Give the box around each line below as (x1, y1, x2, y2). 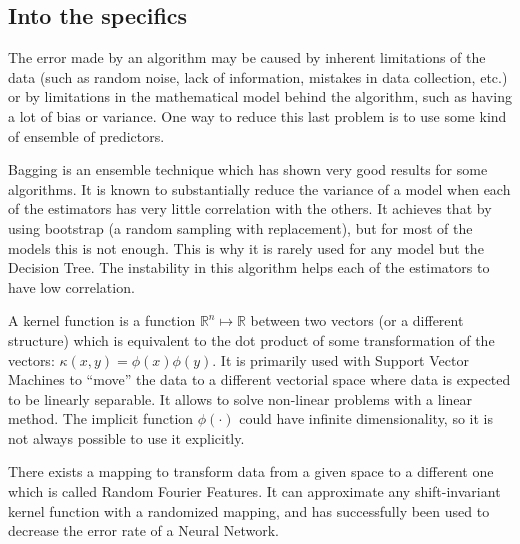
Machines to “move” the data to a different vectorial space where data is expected (8, 369, 511, 390)
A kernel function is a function (8, 310, 196, 331)
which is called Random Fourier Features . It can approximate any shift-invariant (8, 481, 501, 502)
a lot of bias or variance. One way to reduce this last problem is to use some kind (8, 105, 507, 126)
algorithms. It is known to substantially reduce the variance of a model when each (8, 178, 511, 199)
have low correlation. (8, 276, 135, 297)
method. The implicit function (8, 408, 194, 429)
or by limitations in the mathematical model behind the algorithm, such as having (8, 86, 512, 107)
